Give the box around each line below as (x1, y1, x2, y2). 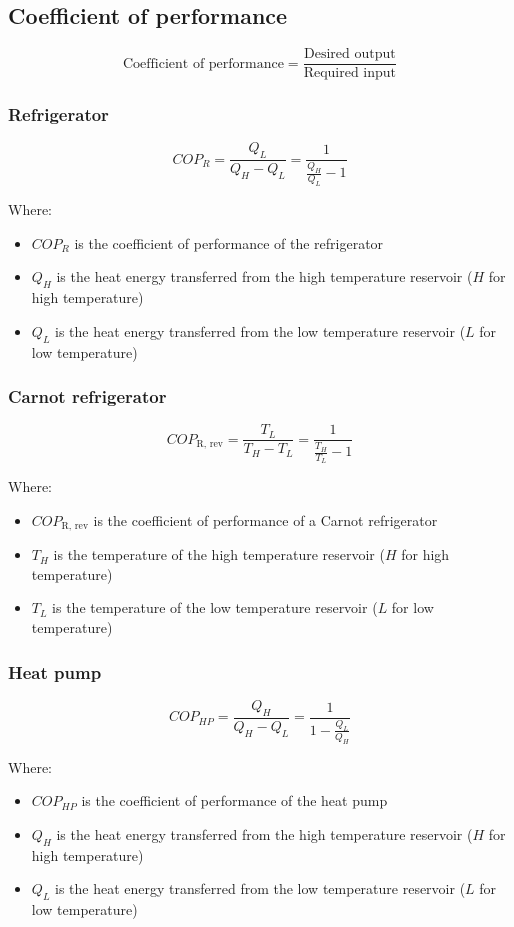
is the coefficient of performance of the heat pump (81, 790, 388, 811)
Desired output (304, 47, 396, 62)
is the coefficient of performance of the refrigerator (74, 232, 384, 253)
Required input (303, 66, 397, 81)
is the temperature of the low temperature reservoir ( (52, 597, 378, 618)
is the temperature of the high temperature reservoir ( (53, 544, 385, 565)
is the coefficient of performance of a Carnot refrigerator (93, 509, 438, 530)
